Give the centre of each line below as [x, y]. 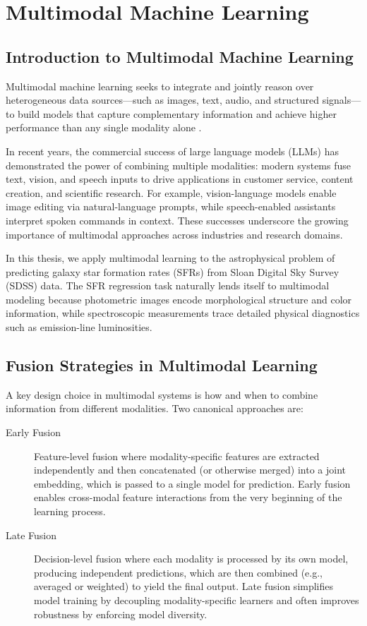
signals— [342, 100]
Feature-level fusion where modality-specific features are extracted [177, 456]
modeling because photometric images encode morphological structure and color [179, 299]
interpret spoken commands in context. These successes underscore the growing [177, 220]
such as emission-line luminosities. [79, 327]
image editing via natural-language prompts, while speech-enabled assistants [171, 206]
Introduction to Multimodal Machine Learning [180, 56]
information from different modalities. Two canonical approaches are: [155, 408]
